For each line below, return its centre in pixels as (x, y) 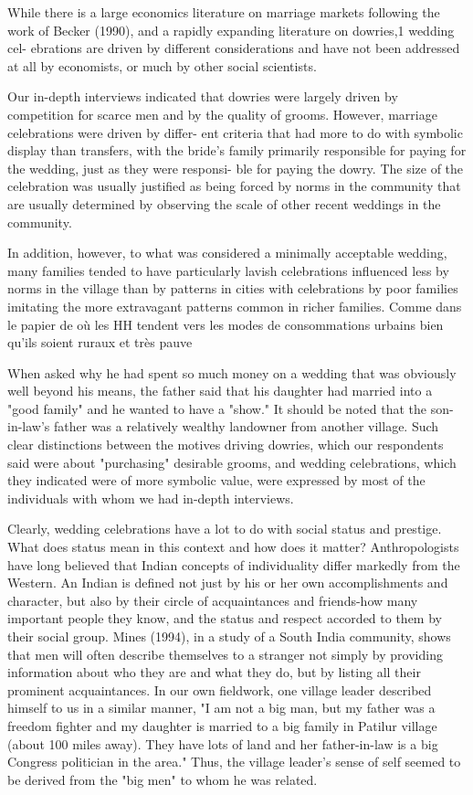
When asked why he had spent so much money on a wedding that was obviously (232, 372)
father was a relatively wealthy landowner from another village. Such (247, 426)
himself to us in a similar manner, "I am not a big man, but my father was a (221, 708)
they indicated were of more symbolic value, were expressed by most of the (216, 480)
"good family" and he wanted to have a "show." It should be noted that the (217, 408)
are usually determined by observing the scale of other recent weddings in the (224, 203)
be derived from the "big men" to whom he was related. (163, 779)
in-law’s (29, 426)
